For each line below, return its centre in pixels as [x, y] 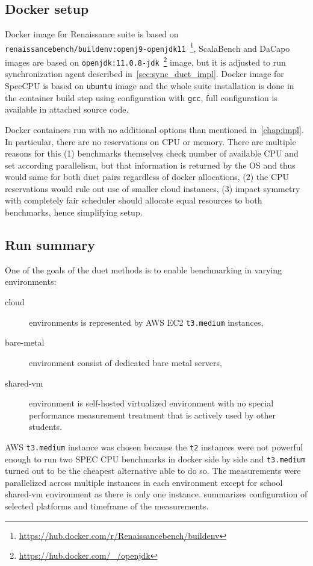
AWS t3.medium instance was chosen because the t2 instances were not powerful [154, 446]
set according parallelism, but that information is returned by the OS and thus [150, 165]
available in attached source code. [67, 109]
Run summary [50, 245]
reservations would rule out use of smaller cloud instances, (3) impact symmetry [153, 188]
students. [45, 427]
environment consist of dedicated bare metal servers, [126, 362]
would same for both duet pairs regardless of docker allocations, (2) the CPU [147, 177]
